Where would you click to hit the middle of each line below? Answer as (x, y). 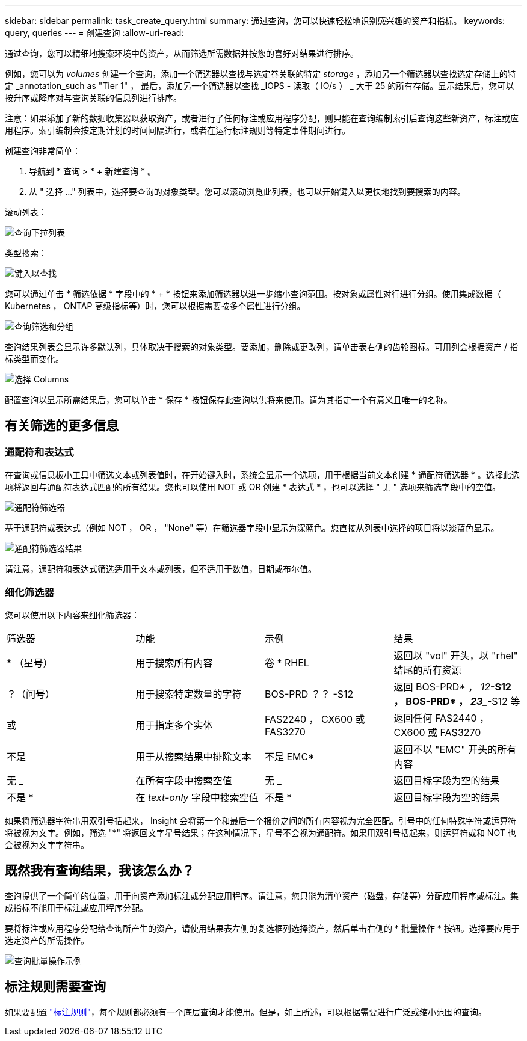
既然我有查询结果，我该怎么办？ (100, 871)
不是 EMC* (290, 756)
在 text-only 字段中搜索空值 (197, 797)
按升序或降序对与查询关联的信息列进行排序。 (93, 98)
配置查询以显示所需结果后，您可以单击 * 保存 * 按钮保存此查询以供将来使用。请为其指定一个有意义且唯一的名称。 (229, 400)
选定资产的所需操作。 (47, 940)
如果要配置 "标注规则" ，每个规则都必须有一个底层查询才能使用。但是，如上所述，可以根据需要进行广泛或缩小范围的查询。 (246, 1012)
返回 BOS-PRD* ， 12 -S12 (452, 686)
